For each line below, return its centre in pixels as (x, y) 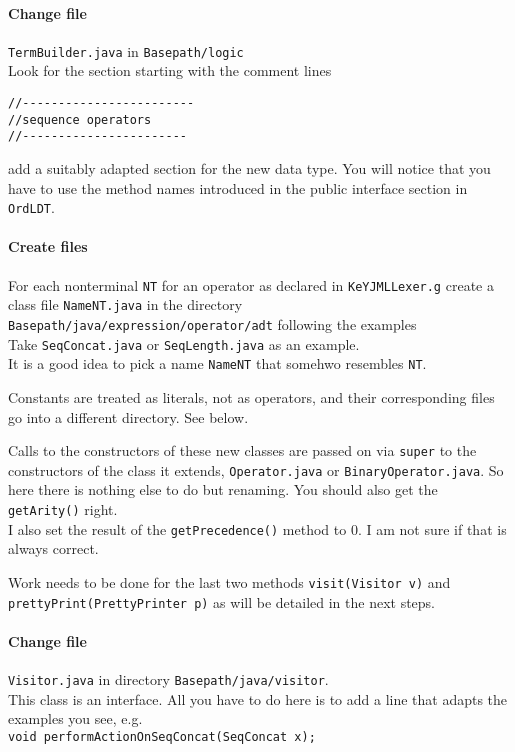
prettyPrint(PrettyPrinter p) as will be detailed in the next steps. (222, 601)
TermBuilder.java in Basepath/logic (126, 50)
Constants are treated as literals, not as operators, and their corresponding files (251, 396)
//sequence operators (80, 119)
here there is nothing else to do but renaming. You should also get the (223, 489)
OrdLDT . (31, 207)
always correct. (53, 548)
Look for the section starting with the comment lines (170, 70)
